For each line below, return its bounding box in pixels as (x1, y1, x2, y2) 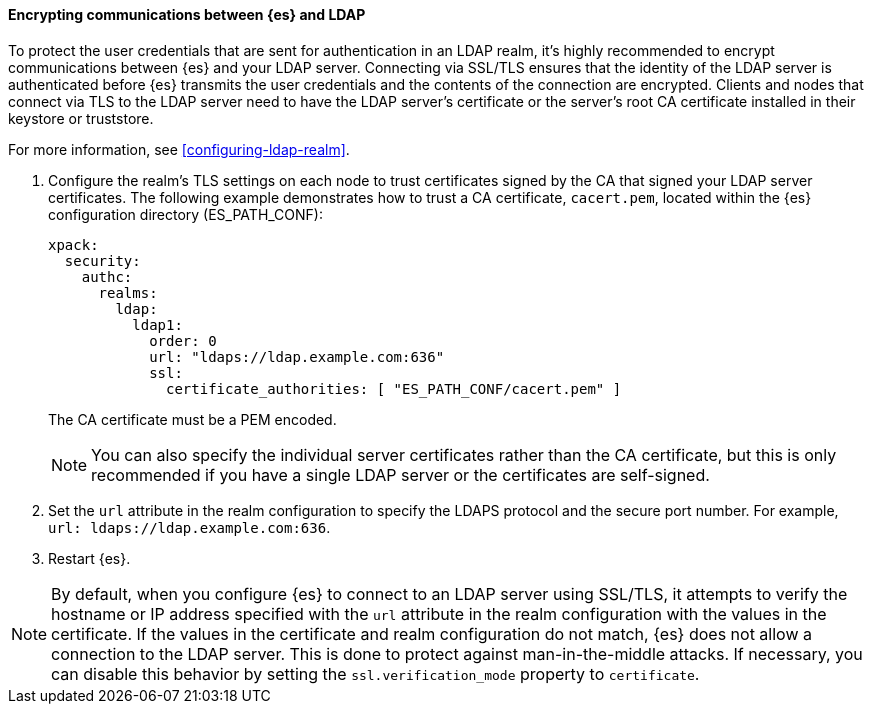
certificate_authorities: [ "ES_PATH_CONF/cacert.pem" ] (166, 380, 622, 397)
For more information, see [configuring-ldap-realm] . (8, 140, 350, 158)
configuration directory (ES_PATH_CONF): (48, 205, 323, 223)
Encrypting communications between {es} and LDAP (8, 6, 366, 23)
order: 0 (149, 332, 217, 349)
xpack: (48, 236, 99, 253)
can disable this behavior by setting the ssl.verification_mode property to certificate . (51, 663, 700, 684)
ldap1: (132, 316, 183, 333)
